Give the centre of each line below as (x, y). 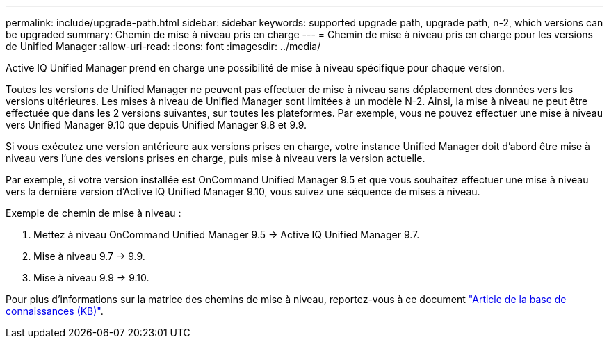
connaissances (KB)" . (55, 311)
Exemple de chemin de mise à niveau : (94, 213)
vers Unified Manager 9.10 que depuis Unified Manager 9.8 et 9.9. (156, 125)
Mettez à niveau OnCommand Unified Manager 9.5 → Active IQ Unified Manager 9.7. (227, 235)
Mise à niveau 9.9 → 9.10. (91, 278)
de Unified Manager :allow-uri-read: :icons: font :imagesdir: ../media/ (163, 46)
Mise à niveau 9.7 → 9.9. (89, 256)
